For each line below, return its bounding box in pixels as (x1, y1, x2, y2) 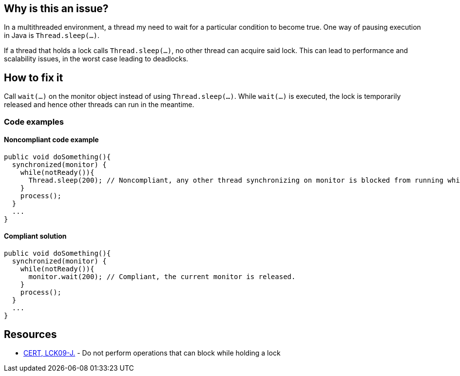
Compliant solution (4, 232, 67, 241)
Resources (4, 328, 57, 340)
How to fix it (4, 71, 63, 84)
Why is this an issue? (4, 2, 109, 15)
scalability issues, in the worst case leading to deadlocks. (4, 55, 189, 63)
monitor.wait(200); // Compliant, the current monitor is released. (28, 273, 296, 281)
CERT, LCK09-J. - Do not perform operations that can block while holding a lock (23, 348, 281, 357)
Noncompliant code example (4, 135, 99, 144)
